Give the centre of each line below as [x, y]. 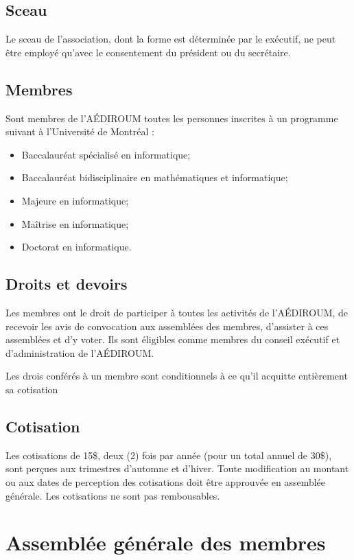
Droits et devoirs [67, 284]
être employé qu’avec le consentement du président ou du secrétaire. [148, 52]
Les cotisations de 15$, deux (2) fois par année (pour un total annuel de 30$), [169, 455]
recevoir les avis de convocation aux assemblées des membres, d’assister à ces [167, 326]
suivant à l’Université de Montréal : [80, 131]
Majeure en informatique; [75, 200]
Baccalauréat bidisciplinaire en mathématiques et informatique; [155, 177]
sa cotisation [32, 389]
